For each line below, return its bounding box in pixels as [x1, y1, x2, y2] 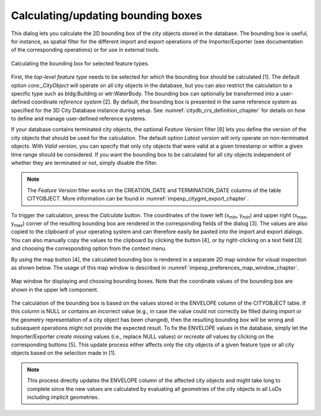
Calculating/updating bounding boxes [11, 9, 202, 22]
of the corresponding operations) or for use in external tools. [11, 46, 160, 54]
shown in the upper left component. [11, 286, 99, 293]
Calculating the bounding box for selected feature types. [11, 60, 150, 67]
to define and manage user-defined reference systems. [11, 115, 147, 122]
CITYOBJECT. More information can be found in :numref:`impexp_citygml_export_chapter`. [27, 195, 249, 202]
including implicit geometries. [27, 393, 99, 401]
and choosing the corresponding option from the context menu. [11, 245, 167, 252]
